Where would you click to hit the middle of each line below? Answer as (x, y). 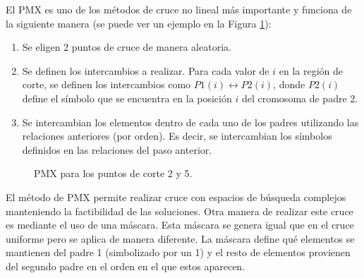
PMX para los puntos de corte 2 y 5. (113, 173)
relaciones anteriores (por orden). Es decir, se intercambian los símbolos (177, 136)
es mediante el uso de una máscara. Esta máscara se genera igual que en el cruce (180, 225)
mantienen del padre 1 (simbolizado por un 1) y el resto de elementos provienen (178, 252)
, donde (289, 84)
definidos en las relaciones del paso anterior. (117, 149)
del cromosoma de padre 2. (300, 98)
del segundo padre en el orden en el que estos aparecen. (126, 266)
